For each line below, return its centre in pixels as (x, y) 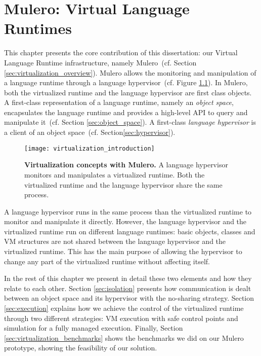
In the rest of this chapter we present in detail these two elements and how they (128, 278)
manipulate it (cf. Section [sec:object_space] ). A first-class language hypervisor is (130, 122)
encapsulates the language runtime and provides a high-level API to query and (126, 112)
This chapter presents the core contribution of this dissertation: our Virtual (121, 52)
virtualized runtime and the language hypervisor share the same (123, 184)
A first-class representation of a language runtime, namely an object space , (119, 102)
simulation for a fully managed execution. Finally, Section (94, 328)
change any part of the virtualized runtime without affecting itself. (107, 261)
